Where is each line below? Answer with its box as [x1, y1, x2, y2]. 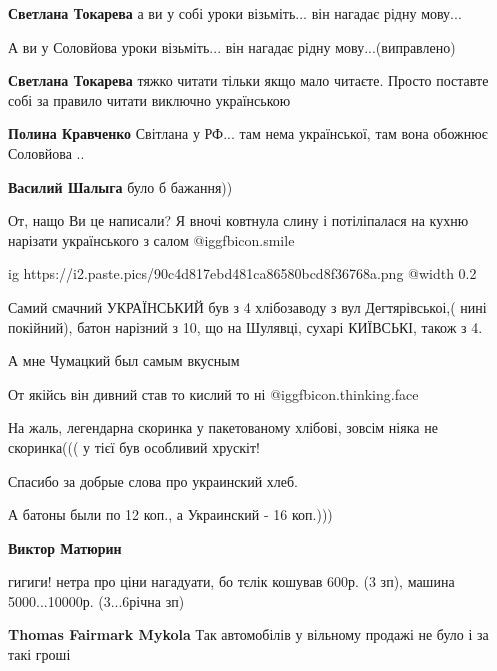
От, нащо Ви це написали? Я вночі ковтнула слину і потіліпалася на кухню [8, 210, 469, 231]
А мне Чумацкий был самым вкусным [8, 350, 240, 371]
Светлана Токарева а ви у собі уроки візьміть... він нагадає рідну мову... [8, 3, 462, 23]
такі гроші [8, 644, 71, 665]
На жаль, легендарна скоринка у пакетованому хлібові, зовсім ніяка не [8, 417, 438, 438]
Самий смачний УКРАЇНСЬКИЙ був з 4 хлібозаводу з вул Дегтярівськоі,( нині [8, 296, 487, 317]
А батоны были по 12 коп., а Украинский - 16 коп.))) [8, 504, 333, 525]
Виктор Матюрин [8, 537, 122, 558]
